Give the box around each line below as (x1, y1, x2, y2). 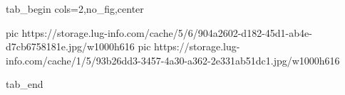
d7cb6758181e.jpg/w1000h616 (6, 39, 135, 54)
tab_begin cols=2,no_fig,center (6, 1, 144, 16)
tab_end (6, 77, 43, 91)
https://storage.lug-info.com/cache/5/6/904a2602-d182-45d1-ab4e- (21, 25, 312, 40)
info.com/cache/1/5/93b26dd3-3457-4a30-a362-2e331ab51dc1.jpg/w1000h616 (6, 52, 340, 67)
